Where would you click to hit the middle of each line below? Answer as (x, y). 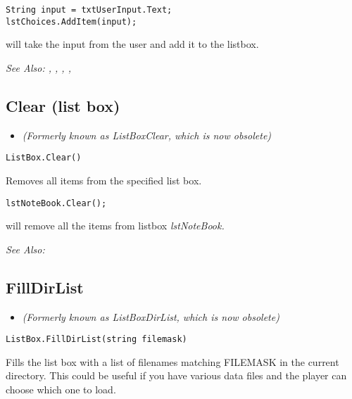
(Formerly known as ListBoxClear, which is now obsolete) (147, 135)
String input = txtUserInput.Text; (89, 10)
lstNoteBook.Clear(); (56, 203)
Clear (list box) (63, 105)
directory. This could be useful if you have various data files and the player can (176, 375)
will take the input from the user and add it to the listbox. (132, 44)
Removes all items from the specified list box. (104, 180)
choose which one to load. (61, 389)
